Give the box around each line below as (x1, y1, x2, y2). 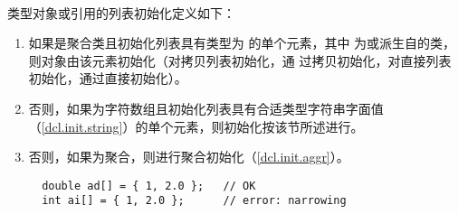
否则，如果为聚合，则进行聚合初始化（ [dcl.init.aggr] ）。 (28, 147, 349, 166)
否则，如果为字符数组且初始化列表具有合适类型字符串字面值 (28, 98, 384, 117)
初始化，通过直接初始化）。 (28, 69, 187, 88)
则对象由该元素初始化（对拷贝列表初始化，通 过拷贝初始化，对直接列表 (28, 51, 452, 70)
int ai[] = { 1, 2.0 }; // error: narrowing (42, 194, 347, 208)
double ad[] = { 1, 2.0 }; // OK (42, 179, 256, 192)
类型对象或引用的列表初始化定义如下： (7, 3, 235, 22)
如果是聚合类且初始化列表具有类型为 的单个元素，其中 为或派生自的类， (28, 33, 456, 52)
